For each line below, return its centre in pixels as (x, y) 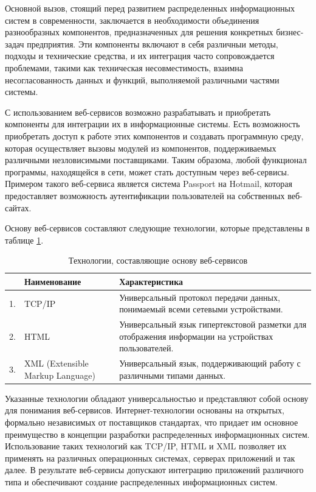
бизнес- (290, 32)
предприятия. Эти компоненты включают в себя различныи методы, (153, 44)
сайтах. (18, 207)
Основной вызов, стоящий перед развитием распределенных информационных (150, 8)
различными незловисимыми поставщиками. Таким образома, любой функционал (156, 160)
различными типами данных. (173, 375)
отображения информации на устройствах (196, 336)
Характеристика (151, 281)
